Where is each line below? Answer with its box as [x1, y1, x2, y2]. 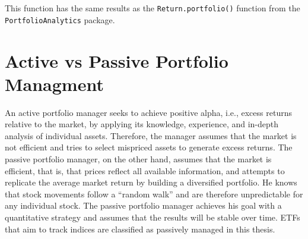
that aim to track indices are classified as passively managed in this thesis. [5, 222, 275, 235]
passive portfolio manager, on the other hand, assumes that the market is [5, 153, 272, 165]
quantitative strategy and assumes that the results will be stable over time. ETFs [5, 210, 300, 223]
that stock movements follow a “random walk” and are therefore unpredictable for [5, 187, 303, 200]
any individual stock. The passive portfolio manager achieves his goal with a [5, 199, 282, 212]
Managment [5, 71, 104, 96]
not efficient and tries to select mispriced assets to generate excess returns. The [5, 141, 293, 153]
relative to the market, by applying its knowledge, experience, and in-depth [5, 118, 279, 130]
